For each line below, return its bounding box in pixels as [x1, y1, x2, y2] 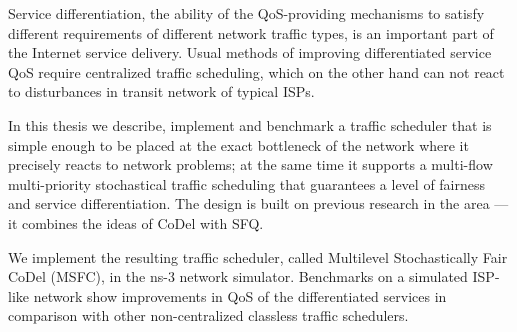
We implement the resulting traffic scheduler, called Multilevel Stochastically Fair [8, 246, 508, 267]
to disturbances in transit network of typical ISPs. [8, 81, 315, 102]
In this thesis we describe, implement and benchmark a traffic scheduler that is [8, 114, 492, 135]
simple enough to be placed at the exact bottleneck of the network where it [8, 134, 469, 155]
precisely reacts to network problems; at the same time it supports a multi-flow [8, 154, 493, 175]
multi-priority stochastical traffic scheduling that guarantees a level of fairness [8, 173, 486, 194]
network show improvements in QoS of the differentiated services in [33, 285, 447, 306]
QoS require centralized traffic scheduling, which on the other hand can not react [8, 61, 505, 82]
